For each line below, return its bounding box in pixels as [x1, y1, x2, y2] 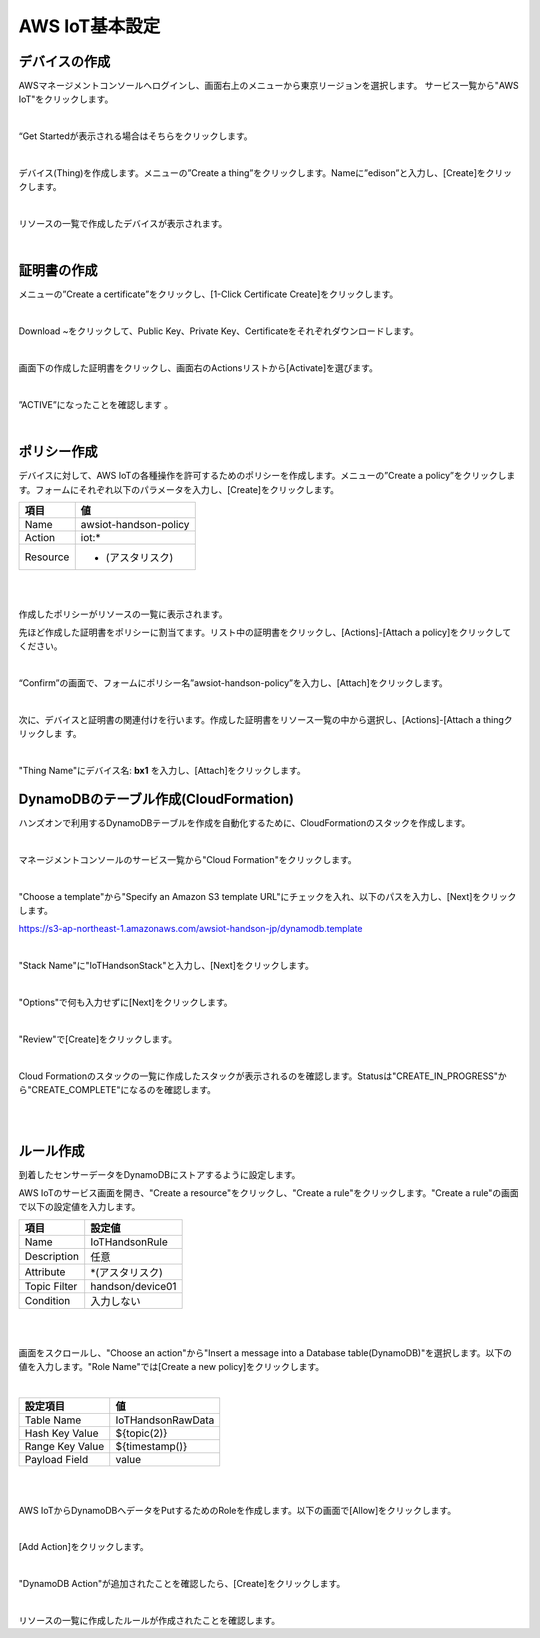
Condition [24, 1293, 71, 1307]
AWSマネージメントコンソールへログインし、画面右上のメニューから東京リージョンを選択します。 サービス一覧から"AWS [18, 80, 519, 92]
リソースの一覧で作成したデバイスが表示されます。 [18, 218, 228, 230]
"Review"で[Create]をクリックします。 [18, 1033, 178, 1045]
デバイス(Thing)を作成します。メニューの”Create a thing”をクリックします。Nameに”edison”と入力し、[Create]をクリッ [18, 167, 513, 179]
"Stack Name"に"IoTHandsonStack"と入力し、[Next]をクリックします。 [18, 960, 314, 972]
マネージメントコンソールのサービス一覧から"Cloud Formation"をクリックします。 [18, 853, 357, 865]
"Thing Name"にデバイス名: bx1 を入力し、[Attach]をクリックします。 [18, 765, 306, 777]
